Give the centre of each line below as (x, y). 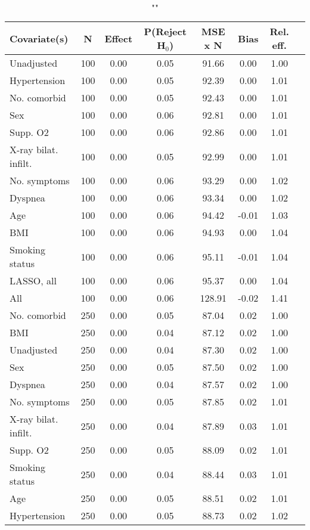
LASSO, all (33, 281)
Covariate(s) (39, 38)
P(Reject (165, 31)
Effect (119, 38)
